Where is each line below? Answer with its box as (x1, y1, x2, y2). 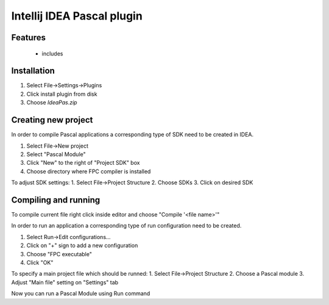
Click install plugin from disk (26, 90, 97, 98)
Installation (11, 66, 55, 76)
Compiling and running (11, 195, 101, 205)
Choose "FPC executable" (26, 250, 93, 257)
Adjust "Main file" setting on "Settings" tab (11, 278, 119, 286)
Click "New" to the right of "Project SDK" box (26, 159, 140, 167)
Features (11, 32, 46, 43)
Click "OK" (26, 259, 54, 266)
